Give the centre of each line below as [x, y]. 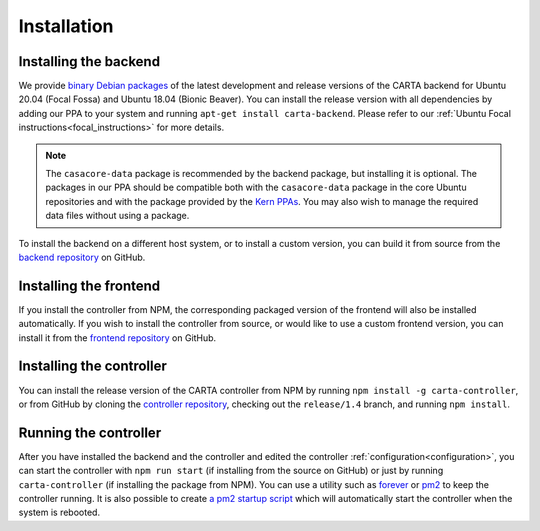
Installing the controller [92, 366]
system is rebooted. [59, 512]
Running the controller [90, 432]
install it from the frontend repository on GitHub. [117, 337]
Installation [66, 26]
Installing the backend [89, 61]
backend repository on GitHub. [82, 257]
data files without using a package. [117, 216]
